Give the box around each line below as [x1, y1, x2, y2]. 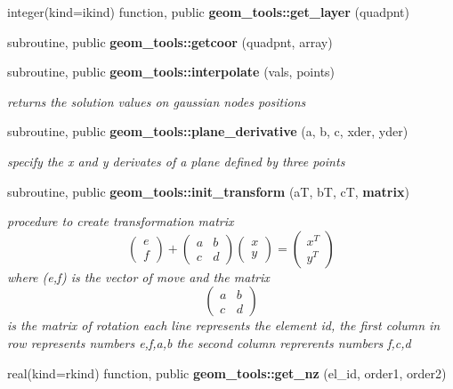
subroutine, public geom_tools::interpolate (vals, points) [7, 62, 336, 81]
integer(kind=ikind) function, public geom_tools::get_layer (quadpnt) [7, 3, 409, 20]
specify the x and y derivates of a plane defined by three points [7, 151, 345, 170]
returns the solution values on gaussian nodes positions [7, 92, 306, 110]
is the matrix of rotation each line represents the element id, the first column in [7, 316, 441, 335]
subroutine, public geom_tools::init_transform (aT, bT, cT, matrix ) [7, 182, 409, 200]
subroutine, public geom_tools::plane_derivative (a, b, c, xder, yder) [7, 122, 409, 141]
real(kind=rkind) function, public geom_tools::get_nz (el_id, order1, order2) [7, 363, 447, 382]
